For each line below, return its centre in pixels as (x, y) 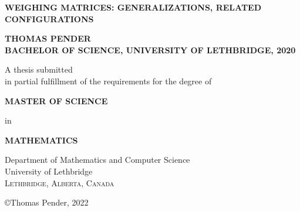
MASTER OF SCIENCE (56, 100)
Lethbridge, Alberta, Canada (60, 182)
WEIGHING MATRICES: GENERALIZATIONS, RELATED (133, 7)
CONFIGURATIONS (49, 18)
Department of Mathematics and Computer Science (97, 160)
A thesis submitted (39, 69)
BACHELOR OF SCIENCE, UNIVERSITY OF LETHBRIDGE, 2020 (150, 49)
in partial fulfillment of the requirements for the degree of (108, 81)
